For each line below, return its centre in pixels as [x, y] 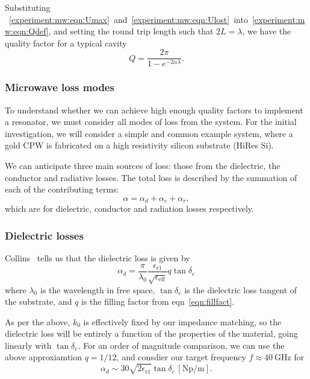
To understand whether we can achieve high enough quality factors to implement [154, 110]
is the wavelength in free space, [98, 289]
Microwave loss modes [60, 87]
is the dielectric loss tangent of [241, 289]
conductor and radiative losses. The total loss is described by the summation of [151, 177]
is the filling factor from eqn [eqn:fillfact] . [158, 301]
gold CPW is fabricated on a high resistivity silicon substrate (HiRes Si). [139, 145]
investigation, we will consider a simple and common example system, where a [149, 133]
